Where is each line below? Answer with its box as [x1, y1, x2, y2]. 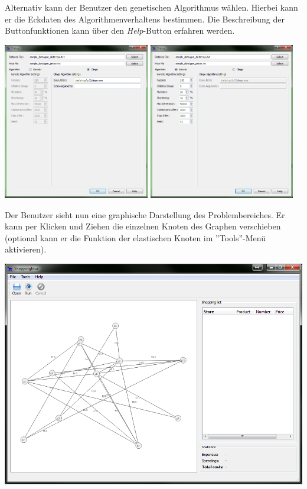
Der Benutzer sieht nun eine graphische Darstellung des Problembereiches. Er [5, 208, 285, 221]
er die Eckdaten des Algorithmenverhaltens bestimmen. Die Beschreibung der [5, 12, 285, 25]
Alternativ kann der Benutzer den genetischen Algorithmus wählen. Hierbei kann [5, 1, 298, 13]
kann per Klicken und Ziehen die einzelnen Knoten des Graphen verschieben [5, 220, 281, 232]
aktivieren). [5, 243, 47, 255]
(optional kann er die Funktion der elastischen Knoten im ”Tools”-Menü [5, 231, 266, 244]
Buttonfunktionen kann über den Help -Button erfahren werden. [5, 24, 235, 37]
